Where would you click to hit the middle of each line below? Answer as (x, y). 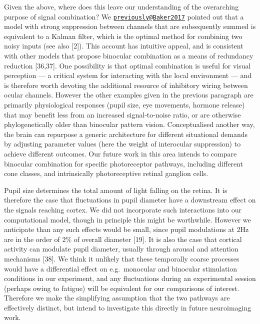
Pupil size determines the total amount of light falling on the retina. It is (116, 190)
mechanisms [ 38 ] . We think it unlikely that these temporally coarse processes (122, 258)
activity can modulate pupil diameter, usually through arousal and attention (121, 249)
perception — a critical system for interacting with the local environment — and (128, 75)
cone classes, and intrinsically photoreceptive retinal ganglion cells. (106, 173)
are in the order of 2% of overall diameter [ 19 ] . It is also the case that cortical (123, 239)
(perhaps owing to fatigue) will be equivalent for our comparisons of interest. (122, 288)
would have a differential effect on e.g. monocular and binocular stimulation (121, 268)
